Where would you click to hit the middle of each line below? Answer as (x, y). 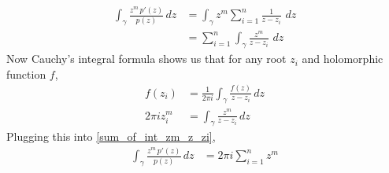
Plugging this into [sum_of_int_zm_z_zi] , (111, 136)
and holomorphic (343, 59)
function (26, 74)
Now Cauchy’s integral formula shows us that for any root (146, 59)
